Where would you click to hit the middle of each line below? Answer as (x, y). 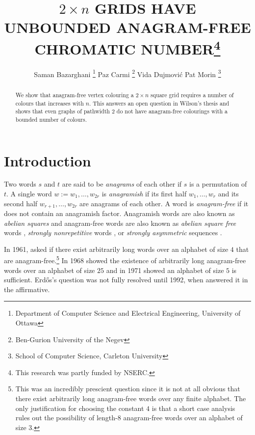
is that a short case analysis (193, 408)
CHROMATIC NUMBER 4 (127, 47)
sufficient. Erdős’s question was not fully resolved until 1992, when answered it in (126, 280)
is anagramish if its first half (144, 194)
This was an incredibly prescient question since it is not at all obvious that (128, 389)
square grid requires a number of (192, 95)
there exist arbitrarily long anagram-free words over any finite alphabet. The (131, 398)
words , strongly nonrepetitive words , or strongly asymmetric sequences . (113, 232)
